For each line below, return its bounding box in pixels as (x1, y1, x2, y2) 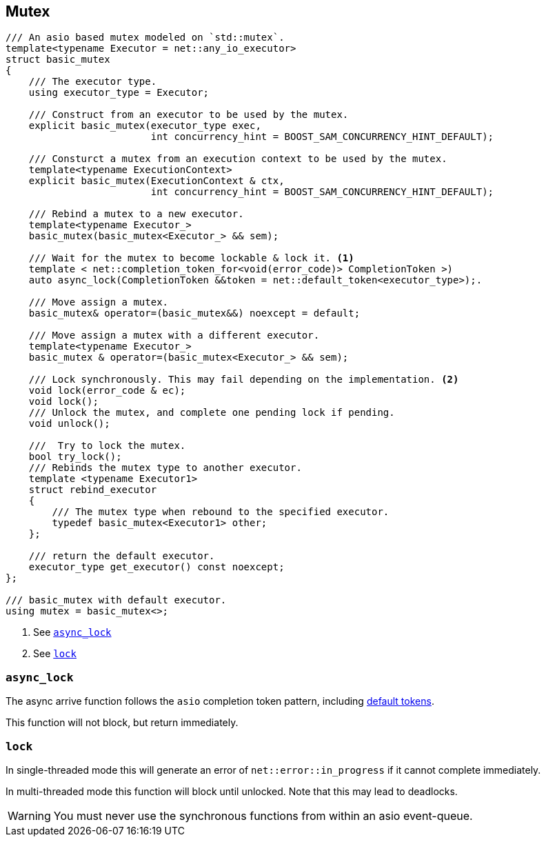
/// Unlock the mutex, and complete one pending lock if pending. (28, 407, 395, 419)
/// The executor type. (28, 76, 157, 88)
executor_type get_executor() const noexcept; (28, 561, 285, 573)
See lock (33, 648, 77, 660)
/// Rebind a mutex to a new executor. (28, 208, 244, 220)
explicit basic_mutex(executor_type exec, (28, 120, 261, 132)
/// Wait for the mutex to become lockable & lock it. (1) (28, 252, 354, 264)
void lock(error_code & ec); (28, 385, 186, 397)
